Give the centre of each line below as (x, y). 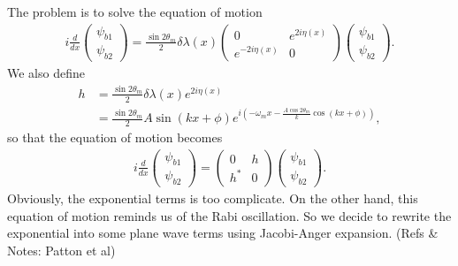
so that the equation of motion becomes (115, 137)
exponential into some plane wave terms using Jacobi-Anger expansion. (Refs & (223, 233)
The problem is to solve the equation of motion (135, 11)
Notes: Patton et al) (61, 250)
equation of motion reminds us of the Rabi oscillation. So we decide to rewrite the (229, 215)
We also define (46, 73)
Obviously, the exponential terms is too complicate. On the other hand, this (213, 198)
